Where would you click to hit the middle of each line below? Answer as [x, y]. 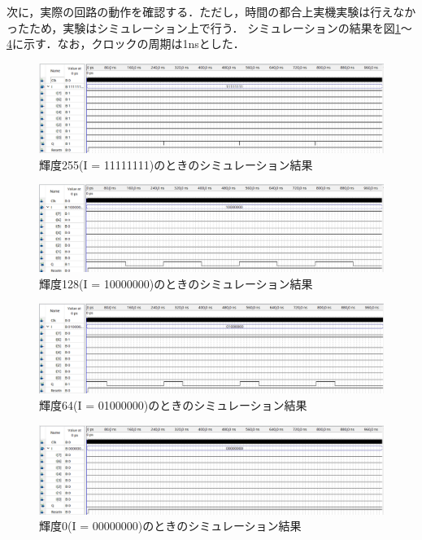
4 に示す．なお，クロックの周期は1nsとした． [126, 44]
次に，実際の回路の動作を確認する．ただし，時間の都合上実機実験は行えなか [211, 11]
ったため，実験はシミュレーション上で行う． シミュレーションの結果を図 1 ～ [209, 27]
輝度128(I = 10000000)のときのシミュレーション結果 [176, 283]
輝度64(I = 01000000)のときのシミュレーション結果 [173, 404]
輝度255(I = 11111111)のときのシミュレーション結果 [176, 164]
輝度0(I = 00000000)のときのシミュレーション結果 [170, 526]
